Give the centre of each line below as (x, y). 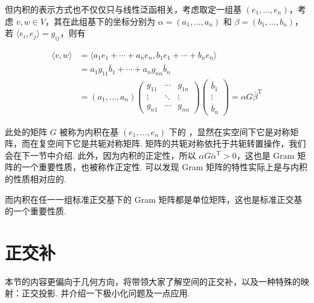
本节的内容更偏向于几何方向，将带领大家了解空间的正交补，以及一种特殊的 (153, 281)
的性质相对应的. (36, 178)
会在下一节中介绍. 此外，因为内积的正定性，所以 (101, 155)
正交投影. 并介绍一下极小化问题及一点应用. (106, 293)
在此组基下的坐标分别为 (108, 21)
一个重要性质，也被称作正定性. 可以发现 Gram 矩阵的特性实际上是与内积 (165, 167)
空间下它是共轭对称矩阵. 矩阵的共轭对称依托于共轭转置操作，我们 (176, 143)
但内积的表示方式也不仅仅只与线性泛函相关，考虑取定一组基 (123, 9)
